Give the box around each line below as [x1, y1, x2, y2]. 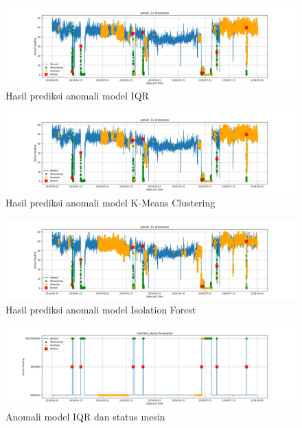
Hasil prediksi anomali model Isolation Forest [5, 302, 196, 316]
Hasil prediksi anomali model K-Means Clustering [5, 195, 216, 209]
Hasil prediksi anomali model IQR [5, 88, 149, 103]
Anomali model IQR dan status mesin [5, 409, 165, 423]
